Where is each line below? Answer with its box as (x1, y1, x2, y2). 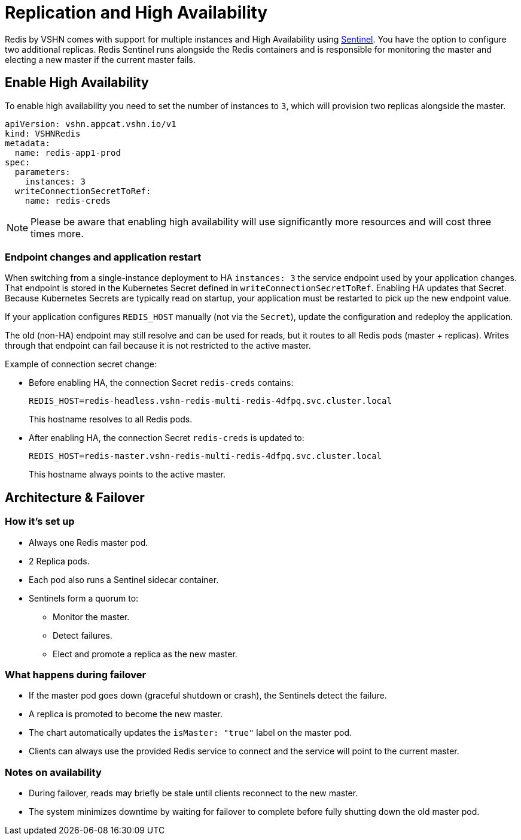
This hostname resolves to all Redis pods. (29, 414, 193, 425)
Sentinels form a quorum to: (29, 593, 139, 603)
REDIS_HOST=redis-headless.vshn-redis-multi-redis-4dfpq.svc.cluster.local (29, 396, 392, 406)
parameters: (14, 167, 71, 177)
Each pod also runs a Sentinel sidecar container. (29, 574, 219, 585)
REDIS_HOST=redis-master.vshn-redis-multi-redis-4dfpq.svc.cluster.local (29, 451, 382, 461)
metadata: (5, 138, 50, 148)
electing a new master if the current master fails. (5, 54, 196, 65)
